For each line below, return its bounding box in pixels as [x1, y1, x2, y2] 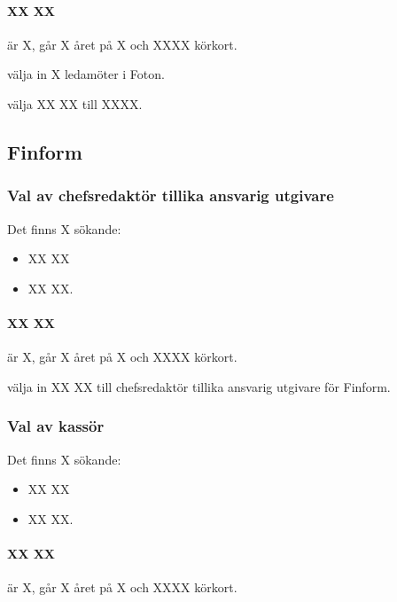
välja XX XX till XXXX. [7, 94, 143, 113]
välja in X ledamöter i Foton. [7, 65, 165, 83]
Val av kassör [7, 415, 105, 437]
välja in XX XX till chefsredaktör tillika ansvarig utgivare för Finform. [7, 377, 391, 395]
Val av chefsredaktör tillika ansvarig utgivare [7, 184, 334, 207]
